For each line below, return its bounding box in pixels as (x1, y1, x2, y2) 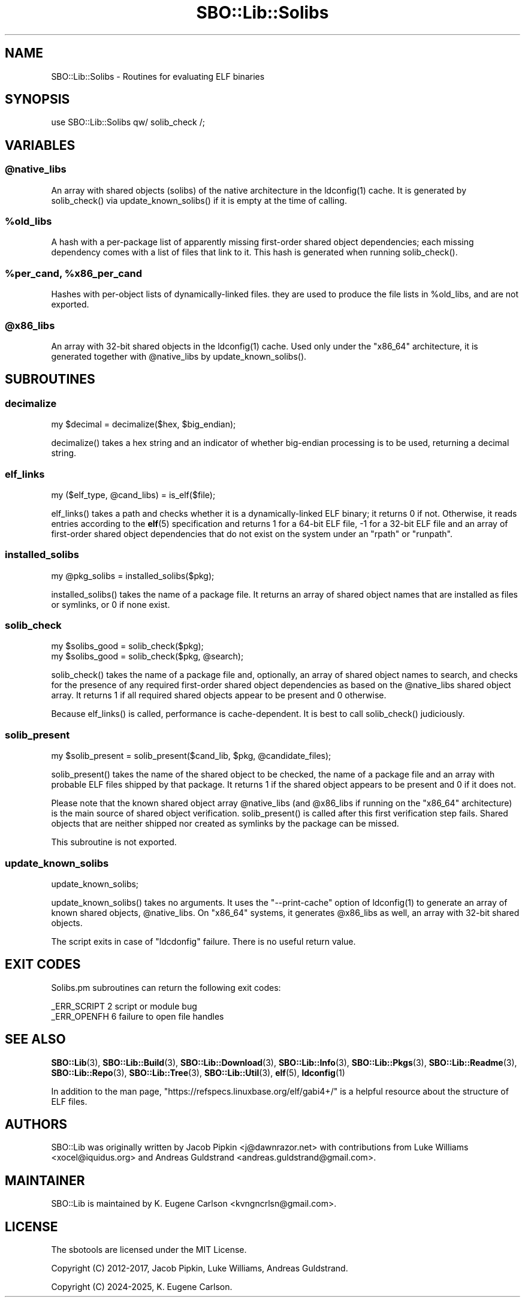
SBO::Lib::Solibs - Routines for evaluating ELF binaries (51, 71, 265, 82)
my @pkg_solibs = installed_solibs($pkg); (51, 570, 215, 581)
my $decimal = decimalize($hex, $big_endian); (51, 419, 236, 430)
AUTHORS (5, 1116, 68, 1132)
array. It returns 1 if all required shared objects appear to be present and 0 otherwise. (51, 690, 387, 701)
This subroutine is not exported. (51, 837, 177, 848)
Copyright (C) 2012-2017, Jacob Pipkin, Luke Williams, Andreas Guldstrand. (51, 1263, 348, 1274)
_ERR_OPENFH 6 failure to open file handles (51, 1011, 224, 1021)
